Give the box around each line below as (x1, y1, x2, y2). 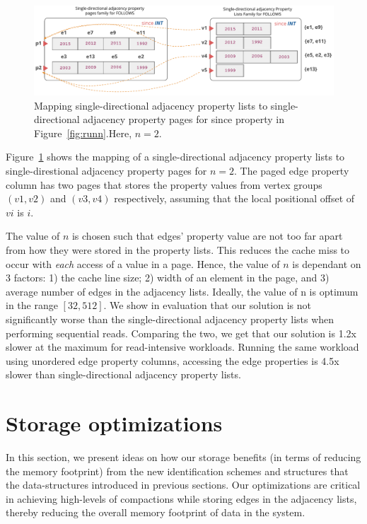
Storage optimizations (6, 409, 223, 438)
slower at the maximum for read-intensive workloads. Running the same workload (6, 339, 359, 354)
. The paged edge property (234, 163, 349, 178)
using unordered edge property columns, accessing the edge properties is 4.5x (6, 353, 339, 368)
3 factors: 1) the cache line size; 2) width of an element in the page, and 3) (6, 270, 330, 285)
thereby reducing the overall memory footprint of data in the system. (6, 505, 305, 520)
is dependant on (292, 256, 361, 271)
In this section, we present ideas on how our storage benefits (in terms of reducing (6, 450, 361, 465)
